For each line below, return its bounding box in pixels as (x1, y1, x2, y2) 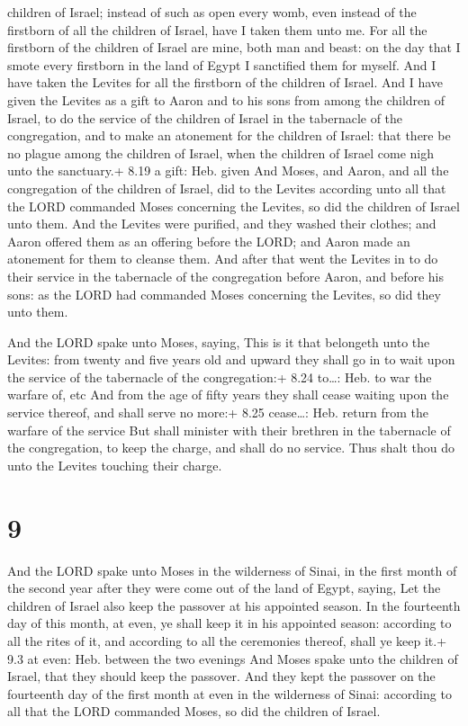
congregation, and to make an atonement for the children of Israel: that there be (7, 126, 451, 145)
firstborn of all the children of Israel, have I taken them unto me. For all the (7, 20, 427, 39)
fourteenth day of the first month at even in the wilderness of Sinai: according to (7, 684, 452, 703)
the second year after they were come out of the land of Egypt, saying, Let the (7, 578, 441, 597)
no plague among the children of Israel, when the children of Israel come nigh (7, 143, 434, 162)
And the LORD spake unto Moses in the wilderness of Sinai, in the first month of (7, 560, 457, 579)
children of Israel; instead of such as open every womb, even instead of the (7, 3, 417, 21)
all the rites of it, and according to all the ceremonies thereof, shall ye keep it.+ (7, 631, 447, 650)
